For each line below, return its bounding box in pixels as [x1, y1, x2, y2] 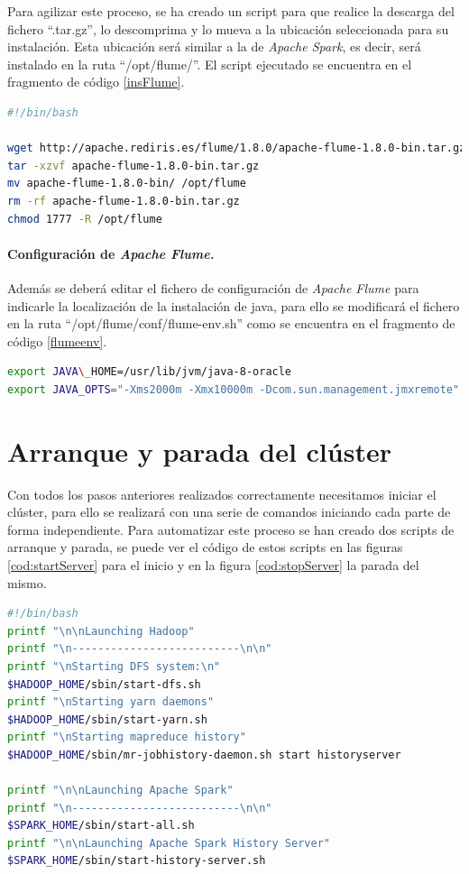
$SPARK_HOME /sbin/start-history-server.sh [7, 854, 266, 868]
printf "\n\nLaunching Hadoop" [7, 624, 195, 638]
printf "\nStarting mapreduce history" [7, 731, 246, 744]
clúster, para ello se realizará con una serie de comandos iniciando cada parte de [7, 502, 451, 521]
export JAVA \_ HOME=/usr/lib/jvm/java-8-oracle [7, 365, 292, 379]
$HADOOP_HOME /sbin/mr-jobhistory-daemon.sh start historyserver [7, 748, 401, 761]
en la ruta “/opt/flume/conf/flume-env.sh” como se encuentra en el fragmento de [7, 314, 455, 333]
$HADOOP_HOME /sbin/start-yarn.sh [7, 713, 207, 726]
